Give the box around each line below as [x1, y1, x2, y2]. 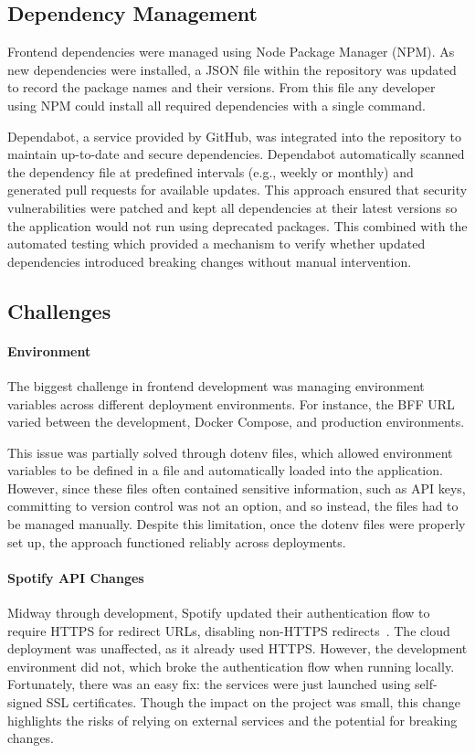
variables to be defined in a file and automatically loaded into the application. [7, 461, 443, 480]
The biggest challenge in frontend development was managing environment [7, 376, 425, 395]
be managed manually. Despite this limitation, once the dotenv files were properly [7, 514, 466, 534]
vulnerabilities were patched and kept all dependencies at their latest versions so [7, 197, 458, 217]
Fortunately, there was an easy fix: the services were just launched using [7, 674, 411, 694]
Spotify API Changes [7, 567, 144, 587]
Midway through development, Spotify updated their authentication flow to [7, 603, 430, 622]
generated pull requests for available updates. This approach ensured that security [7, 180, 468, 199]
